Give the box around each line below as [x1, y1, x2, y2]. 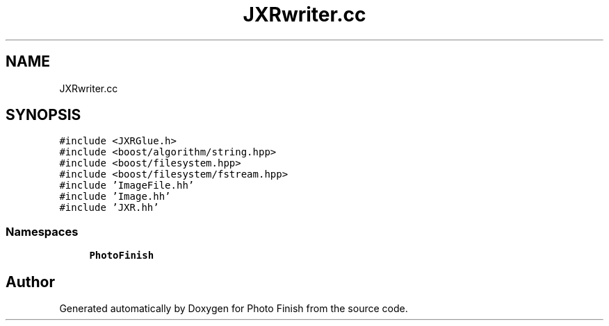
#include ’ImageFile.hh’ [59, 180, 195, 191]
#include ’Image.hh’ [59, 191, 171, 203]
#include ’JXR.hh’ [59, 202, 159, 214]
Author [6, 273, 55, 291]
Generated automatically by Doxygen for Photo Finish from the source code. [59, 302, 408, 315]
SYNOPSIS [6, 106, 81, 124]
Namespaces [6, 224, 79, 239]
